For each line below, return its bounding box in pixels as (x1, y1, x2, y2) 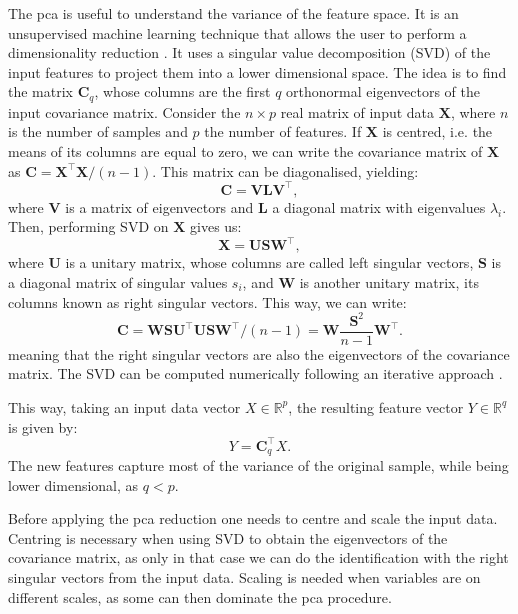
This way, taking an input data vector (8, 396, 241, 417)
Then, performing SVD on (8, 216, 169, 237)
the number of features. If (204, 121, 362, 142)
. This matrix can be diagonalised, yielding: (152, 160, 419, 181)
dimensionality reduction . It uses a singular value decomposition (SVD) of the (8, 42, 491, 63)
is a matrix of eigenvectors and (65, 196, 254, 217)
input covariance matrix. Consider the (8, 101, 241, 122)
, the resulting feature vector (288, 396, 464, 417)
